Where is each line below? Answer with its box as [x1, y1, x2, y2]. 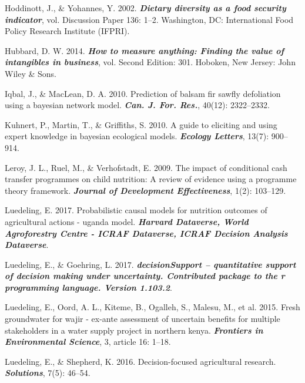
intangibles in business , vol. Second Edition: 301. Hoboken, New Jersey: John [5, 56, 296, 68]
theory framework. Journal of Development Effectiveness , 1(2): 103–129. [5, 184, 286, 196]
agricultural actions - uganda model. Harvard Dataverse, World [5, 215, 249, 227]
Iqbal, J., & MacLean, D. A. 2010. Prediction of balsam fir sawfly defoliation [5, 87, 281, 99]
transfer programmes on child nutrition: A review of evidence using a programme [5, 173, 297, 185]
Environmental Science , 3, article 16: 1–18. [5, 335, 171, 348]
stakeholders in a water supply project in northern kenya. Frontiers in [5, 324, 263, 336]
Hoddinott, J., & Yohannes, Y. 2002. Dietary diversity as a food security [5, 2, 286, 14]
